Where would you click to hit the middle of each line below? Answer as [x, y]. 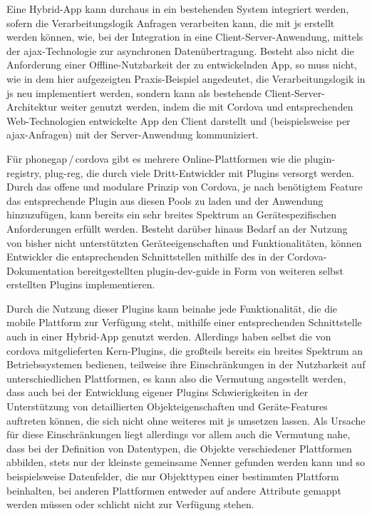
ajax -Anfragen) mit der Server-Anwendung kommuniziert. [133, 135]
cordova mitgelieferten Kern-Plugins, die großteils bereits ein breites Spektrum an [185, 350]
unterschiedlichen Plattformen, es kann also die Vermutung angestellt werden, [176, 378]
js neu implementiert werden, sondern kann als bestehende [134, 92]
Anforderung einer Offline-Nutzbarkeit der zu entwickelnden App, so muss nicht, [182, 65]
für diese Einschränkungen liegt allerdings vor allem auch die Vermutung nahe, [179, 434]
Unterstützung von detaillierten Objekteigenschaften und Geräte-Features [167, 406]
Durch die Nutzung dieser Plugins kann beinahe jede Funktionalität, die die [172, 308]
